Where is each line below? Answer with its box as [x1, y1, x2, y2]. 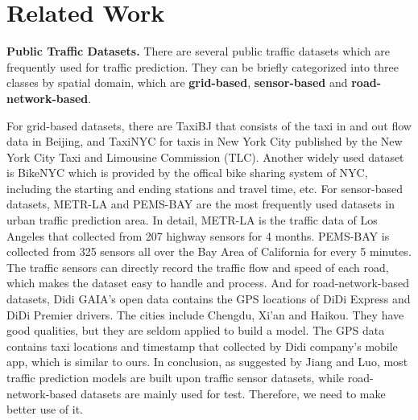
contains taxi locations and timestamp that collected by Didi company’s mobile [6, 337, 398, 354]
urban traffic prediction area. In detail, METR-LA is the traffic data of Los [6, 212, 378, 229]
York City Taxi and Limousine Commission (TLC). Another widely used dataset [6, 148, 404, 165]
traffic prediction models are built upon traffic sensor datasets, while [6, 369, 345, 385]
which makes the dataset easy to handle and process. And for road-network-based [6, 274, 409, 291]
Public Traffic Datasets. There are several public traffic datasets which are [6, 43, 390, 60]
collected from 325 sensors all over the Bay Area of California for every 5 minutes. [6, 243, 412, 260]
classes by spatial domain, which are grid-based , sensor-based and [6, 74, 348, 91]
